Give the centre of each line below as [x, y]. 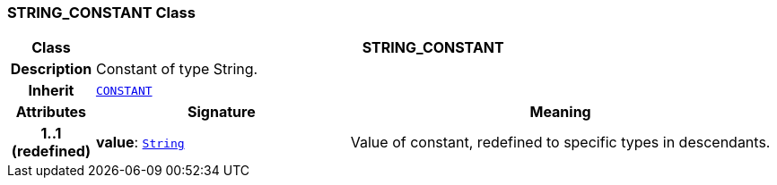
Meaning [560, 112]
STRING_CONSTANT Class [101, 13]
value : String [140, 143]
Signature [222, 112]
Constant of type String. [177, 69]
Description [51, 69]
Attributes [51, 112]
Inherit [51, 91]
